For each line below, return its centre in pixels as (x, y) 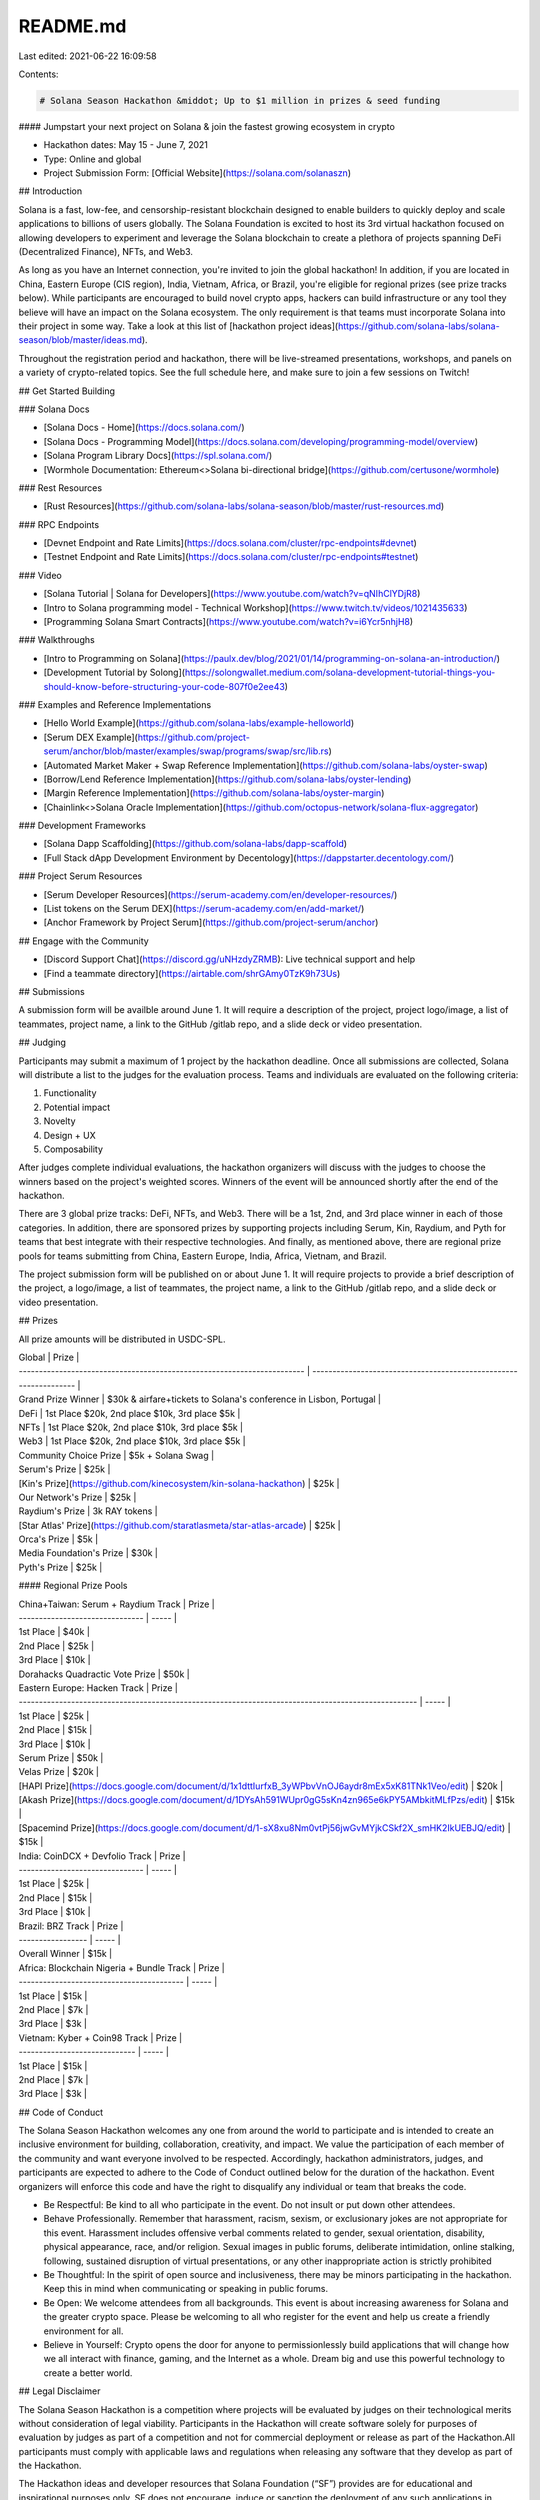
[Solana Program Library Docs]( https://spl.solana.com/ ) (158, 456)
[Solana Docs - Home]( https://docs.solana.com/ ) (144, 427)
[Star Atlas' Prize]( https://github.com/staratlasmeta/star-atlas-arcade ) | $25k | (180, 1525)
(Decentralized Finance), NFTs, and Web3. (106, 252)
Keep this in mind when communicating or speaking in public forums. (186, 2289)
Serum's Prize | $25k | (64, 1469)
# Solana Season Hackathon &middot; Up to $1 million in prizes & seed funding (240, 100)
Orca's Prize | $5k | (58, 1539)
